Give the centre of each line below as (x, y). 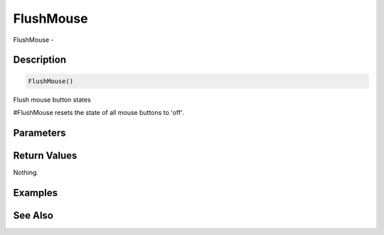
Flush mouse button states (52, 99)
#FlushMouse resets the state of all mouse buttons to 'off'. (98, 112)
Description (40, 60)
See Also (33, 215)
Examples (36, 193)
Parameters (39, 132)
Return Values (45, 155)
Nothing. (26, 172)
